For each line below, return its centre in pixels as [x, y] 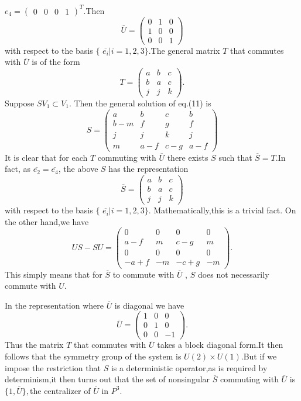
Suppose [20, 103]
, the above [78, 169]
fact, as [18, 169]
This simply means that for [54, 274]
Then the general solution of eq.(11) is [143, 103]
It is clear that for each [46, 157]
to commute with [143, 274]
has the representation [148, 169]
